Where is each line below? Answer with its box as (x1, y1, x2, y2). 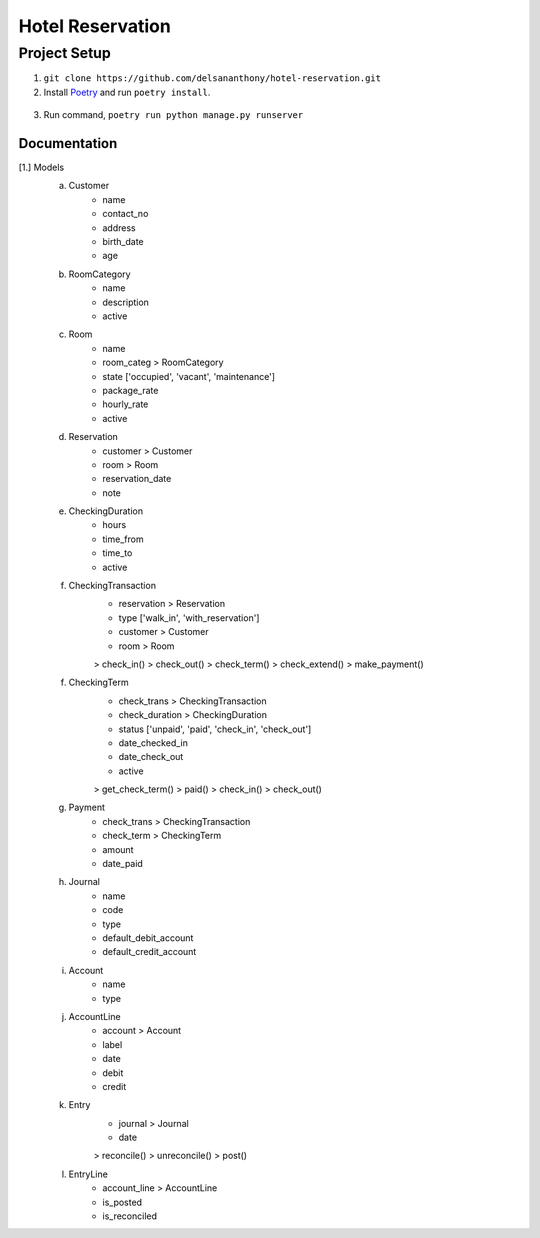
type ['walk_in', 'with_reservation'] (118, 611, 260, 624)
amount (102, 843, 134, 855)
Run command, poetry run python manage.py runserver (43, 109, 304, 121)
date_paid (102, 858, 144, 870)
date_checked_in (118, 736, 189, 749)
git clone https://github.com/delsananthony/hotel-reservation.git (43, 73, 382, 84)
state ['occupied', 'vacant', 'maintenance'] (102, 370, 275, 382)
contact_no (102, 208, 149, 220)
